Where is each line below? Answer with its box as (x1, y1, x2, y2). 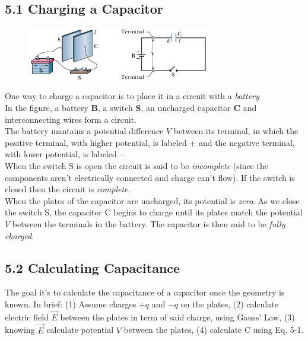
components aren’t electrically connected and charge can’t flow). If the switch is (5, 171, 295, 183)
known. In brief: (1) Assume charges (5, 297, 136, 310)
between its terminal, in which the (173, 125, 299, 137)
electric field (5, 310, 49, 323)
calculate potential (46, 323, 114, 336)
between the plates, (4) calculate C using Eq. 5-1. (123, 323, 304, 336)
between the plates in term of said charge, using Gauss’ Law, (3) (60, 310, 295, 323)
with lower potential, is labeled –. (5, 148, 126, 160)
